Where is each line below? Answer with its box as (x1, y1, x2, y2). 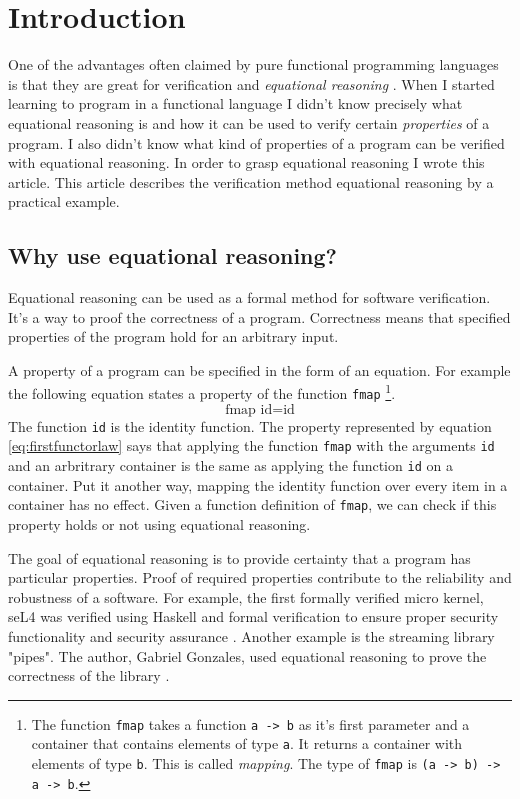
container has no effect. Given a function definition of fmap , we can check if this (8, 494, 497, 515)
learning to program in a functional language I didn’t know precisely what (8, 93, 463, 114)
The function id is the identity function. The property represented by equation (8, 415, 492, 436)
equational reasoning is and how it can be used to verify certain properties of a (8, 112, 490, 133)
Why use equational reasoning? (8, 240, 337, 271)
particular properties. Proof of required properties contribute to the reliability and (8, 567, 512, 588)
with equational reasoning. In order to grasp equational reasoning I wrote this (8, 152, 485, 173)
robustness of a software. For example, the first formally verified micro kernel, (8, 586, 484, 607)
